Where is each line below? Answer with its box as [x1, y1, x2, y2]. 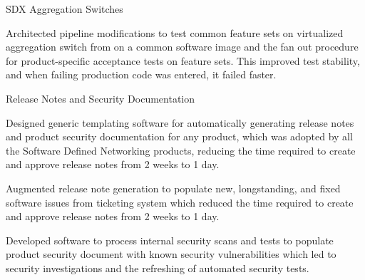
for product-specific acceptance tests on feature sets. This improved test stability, [6, 53, 360, 68]
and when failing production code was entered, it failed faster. [6, 67, 277, 82]
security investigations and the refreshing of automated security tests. [6, 260, 309, 275]
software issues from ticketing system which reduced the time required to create [6, 195, 354, 209]
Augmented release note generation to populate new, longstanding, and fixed [6, 180, 341, 195]
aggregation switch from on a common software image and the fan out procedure [6, 39, 359, 54]
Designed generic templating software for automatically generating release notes [6, 115, 354, 130]
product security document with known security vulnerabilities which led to [6, 247, 336, 261]
